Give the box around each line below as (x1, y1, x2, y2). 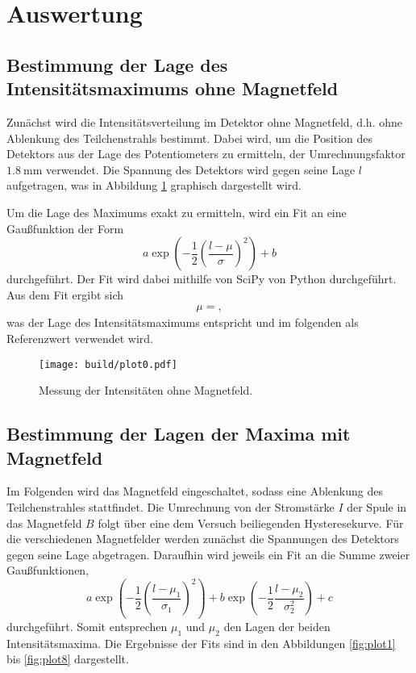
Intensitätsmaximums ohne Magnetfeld (6, 76, 339, 101)
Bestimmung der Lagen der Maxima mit (6, 421, 351, 446)
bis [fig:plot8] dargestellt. (6, 650, 129, 667)
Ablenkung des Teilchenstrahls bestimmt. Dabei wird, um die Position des (6, 129, 372, 146)
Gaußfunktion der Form (6, 219, 124, 236)
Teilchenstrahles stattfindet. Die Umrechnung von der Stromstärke (6, 498, 335, 515)
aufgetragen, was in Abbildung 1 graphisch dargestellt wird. (6, 177, 302, 194)
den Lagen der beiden (223, 618, 331, 634)
